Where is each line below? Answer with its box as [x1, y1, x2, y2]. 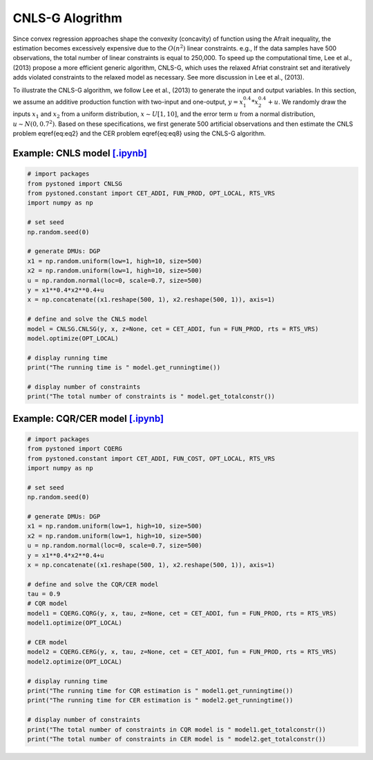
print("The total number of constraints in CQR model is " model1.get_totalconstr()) [27, 725, 326, 733]
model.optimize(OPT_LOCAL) [27, 334, 119, 342]
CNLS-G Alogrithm [12, 10, 122, 26]
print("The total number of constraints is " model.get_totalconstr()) [27, 393, 276, 400]
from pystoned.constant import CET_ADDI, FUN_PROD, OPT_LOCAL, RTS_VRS [27, 189, 276, 197]
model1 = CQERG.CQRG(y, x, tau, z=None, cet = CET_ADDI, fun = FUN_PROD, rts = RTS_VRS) [27, 609, 338, 617]
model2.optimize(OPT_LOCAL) [27, 658, 122, 665]
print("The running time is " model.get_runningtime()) [27, 364, 221, 371]
